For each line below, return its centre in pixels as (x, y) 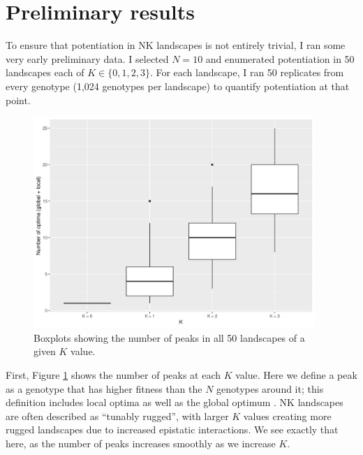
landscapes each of (45, 72)
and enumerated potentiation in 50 (280, 58)
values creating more (287, 416)
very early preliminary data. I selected (87, 58)
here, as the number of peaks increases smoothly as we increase (141, 443)
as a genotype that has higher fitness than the (104, 388)
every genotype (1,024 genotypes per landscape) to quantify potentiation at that (178, 86)
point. (18, 100)
